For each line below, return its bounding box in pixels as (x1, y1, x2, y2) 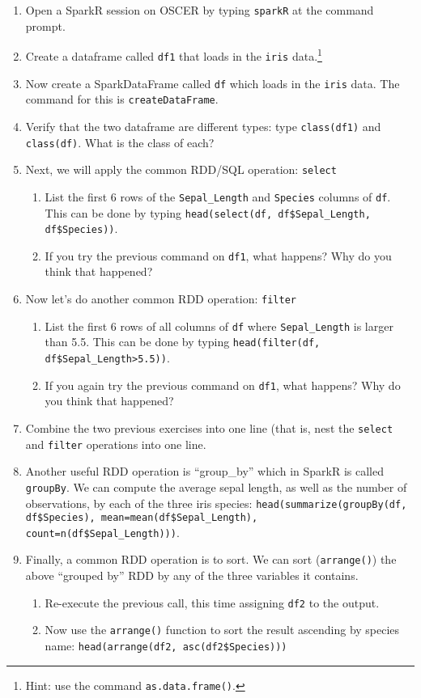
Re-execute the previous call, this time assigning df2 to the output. (45, 594, 380, 611)
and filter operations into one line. (25, 435, 206, 452)
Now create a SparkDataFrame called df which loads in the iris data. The (25, 74, 400, 91)
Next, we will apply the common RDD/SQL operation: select (25, 161, 337, 178)
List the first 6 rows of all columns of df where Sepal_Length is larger (45, 317, 393, 334)
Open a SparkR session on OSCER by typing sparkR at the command (25, 2, 374, 18)
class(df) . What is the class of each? (25, 133, 215, 150)
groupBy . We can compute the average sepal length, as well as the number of (25, 478, 407, 495)
